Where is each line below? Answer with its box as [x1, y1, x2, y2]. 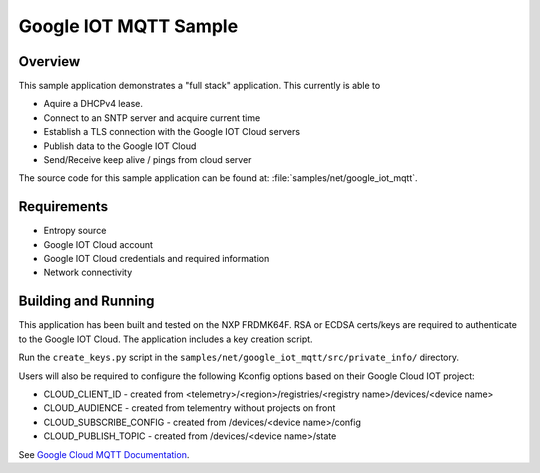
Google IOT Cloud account [43, 238, 154, 250]
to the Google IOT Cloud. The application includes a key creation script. [18, 333, 314, 345]
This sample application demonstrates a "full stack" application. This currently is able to [18, 80, 381, 92]
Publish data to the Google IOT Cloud [43, 140, 197, 152]
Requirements [18, 198, 109, 215]
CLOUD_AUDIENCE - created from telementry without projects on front [43, 402, 336, 414]
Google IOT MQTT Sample [18, 15, 239, 37]
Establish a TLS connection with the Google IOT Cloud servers [43, 126, 300, 138]
